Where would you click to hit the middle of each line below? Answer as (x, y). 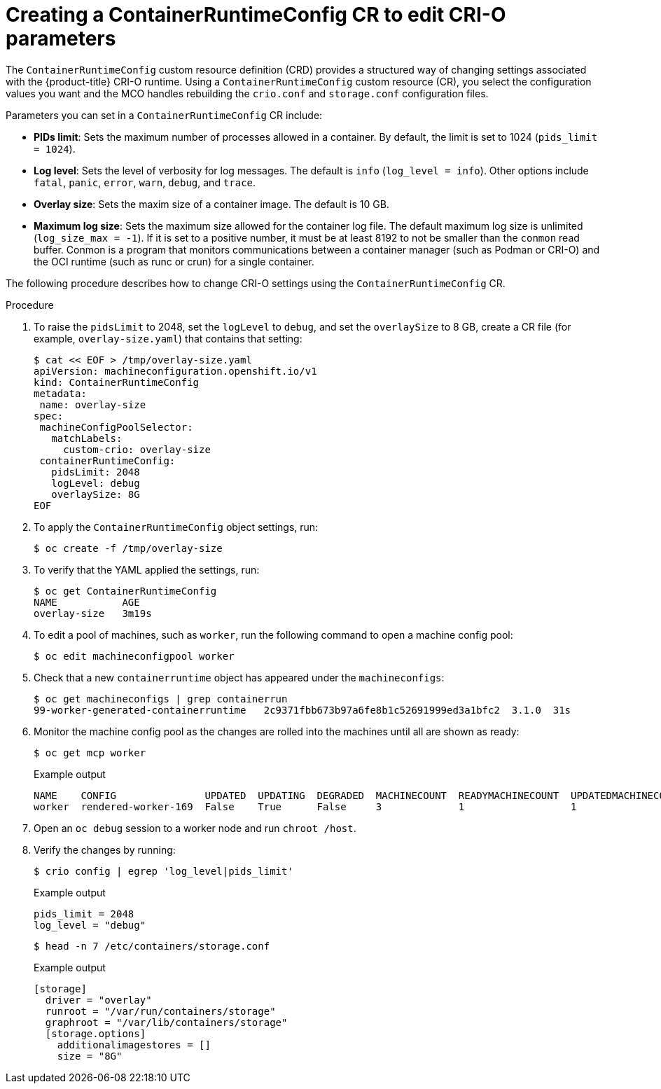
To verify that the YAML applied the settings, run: (147, 569)
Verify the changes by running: (105, 849)
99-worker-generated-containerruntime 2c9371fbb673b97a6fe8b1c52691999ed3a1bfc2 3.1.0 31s (302, 710)
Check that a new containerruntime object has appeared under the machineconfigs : (239, 677)
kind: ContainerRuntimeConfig (117, 382)
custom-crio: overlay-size (137, 449)
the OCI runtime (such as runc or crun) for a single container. (174, 261)
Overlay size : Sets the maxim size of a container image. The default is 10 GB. (211, 204)
